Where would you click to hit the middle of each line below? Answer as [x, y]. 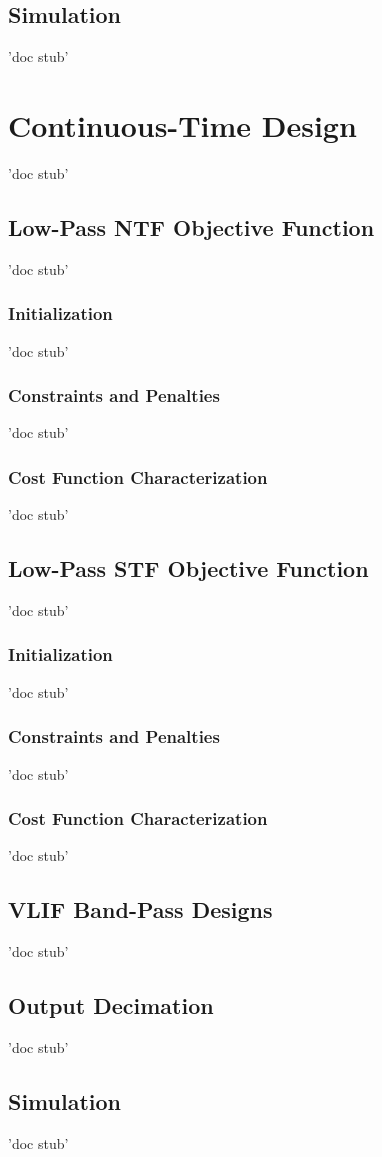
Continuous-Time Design [182, 124]
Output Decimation [111, 1005]
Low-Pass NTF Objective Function [191, 226]
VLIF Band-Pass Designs [140, 909]
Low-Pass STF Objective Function [188, 568]
